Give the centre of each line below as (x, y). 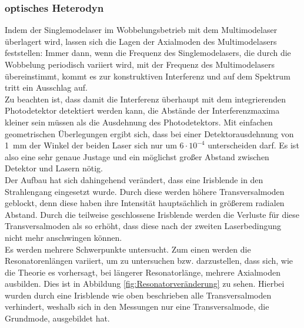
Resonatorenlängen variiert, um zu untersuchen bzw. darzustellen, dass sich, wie (149, 261)
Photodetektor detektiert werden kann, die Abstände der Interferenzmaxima (142, 110)
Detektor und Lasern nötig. (54, 168)
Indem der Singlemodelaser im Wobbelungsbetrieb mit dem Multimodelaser (141, 30)
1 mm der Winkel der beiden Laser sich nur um (91, 145)
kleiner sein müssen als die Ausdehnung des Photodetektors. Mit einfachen (139, 122)
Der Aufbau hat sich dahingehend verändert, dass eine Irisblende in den (134, 179)
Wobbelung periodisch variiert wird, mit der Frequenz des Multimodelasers (140, 64)
